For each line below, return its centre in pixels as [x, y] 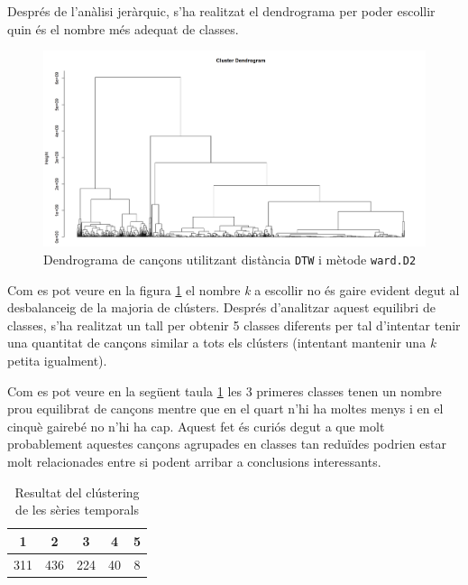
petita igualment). [57, 360]
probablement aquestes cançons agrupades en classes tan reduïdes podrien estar [227, 444]
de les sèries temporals [77, 510]
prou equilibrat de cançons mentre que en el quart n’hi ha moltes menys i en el [225, 409]
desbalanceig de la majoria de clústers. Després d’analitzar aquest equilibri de [221, 307]
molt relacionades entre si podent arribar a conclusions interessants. [194, 461]
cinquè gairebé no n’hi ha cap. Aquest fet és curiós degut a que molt [196, 426]
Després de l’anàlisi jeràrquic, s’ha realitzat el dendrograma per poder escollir [221, 11]
